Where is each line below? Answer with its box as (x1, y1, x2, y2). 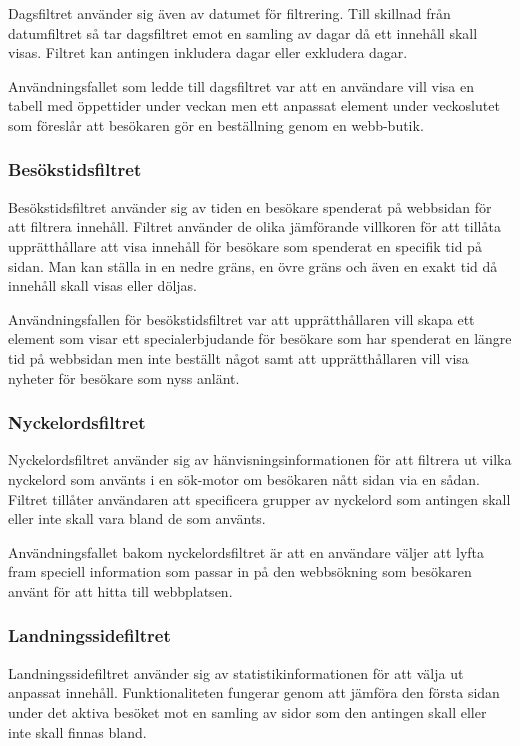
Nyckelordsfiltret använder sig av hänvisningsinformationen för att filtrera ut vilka (8, 449, 512, 470)
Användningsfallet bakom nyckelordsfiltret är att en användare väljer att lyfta (8, 541, 484, 562)
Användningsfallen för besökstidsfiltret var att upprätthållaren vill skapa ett (8, 308, 475, 329)
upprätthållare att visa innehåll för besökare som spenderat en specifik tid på (8, 235, 482, 256)
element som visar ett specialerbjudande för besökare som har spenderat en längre (8, 328, 512, 349)
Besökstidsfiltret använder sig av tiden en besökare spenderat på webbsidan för (8, 196, 492, 217)
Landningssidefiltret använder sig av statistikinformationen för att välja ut (8, 662, 464, 683)
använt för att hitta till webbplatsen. (8, 580, 233, 601)
